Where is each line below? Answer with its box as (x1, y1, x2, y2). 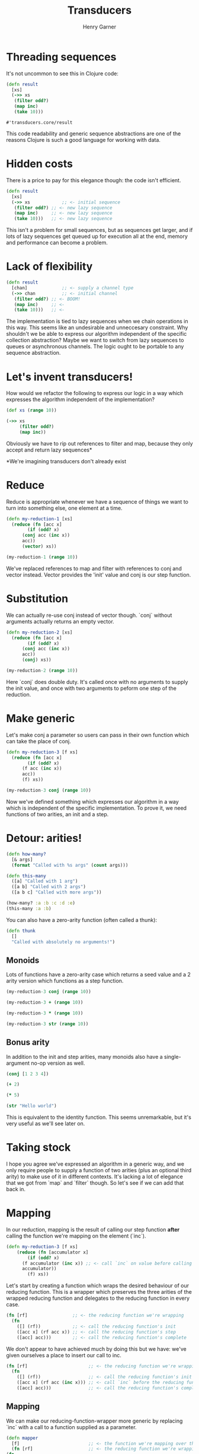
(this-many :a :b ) (6, 905, 52, 911)
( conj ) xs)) (21, 657, 52, 663)
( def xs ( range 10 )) (6, 408, 57, 413)
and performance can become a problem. (6, 239, 108, 246)
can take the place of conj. (6, 737, 71, 745)
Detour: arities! (6, 832, 82, 845)
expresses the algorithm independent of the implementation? (6, 396, 155, 403)
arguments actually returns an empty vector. (6, 618, 114, 625)
